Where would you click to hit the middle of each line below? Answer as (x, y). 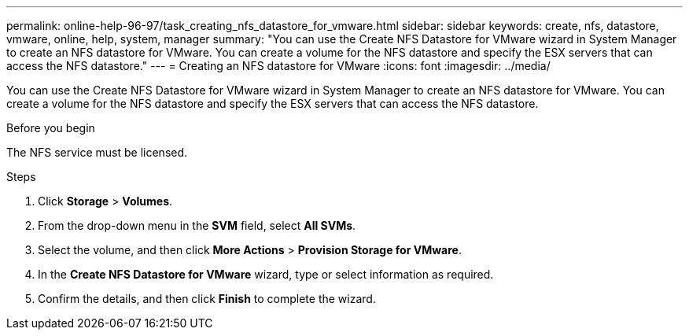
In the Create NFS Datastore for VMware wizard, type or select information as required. (266, 274)
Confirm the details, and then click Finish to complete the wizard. (207, 299)
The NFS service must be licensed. (97, 152)
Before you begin (51, 128)
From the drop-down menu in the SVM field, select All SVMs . (197, 225)
